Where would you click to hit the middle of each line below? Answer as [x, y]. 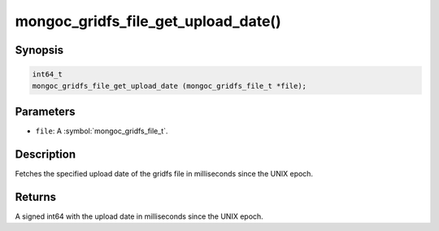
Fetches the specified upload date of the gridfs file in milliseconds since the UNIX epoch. [164, 173]
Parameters [45, 111]
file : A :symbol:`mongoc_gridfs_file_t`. [102, 131]
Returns [36, 196]
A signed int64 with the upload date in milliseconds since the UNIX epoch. [139, 216]
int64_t [47, 74]
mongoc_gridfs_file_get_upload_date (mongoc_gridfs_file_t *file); [170, 86]
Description [46, 154]
